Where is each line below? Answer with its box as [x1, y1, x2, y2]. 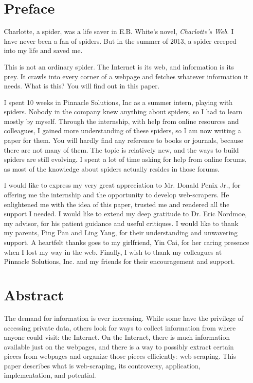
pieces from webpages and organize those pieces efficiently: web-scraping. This [4, 351, 236, 361]
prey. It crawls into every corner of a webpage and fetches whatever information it [4, 71, 249, 81]
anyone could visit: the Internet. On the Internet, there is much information [4, 332, 230, 342]
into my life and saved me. [4, 45, 83, 55]
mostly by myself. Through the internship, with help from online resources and [4, 116, 239, 126]
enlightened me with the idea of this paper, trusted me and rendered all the [4, 199, 230, 209]
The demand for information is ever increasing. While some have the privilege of [4, 313, 243, 323]
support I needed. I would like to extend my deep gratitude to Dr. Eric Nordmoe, [4, 209, 247, 219]
